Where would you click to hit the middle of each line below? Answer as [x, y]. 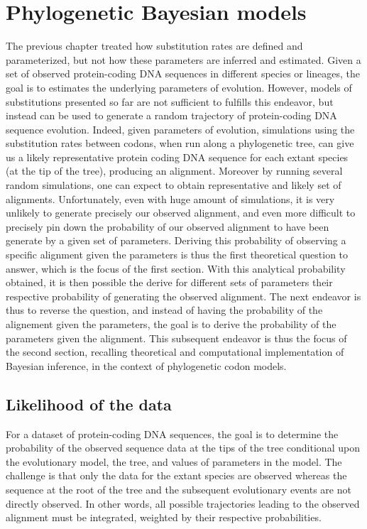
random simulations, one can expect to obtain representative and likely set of [174, 185]
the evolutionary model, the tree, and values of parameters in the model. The [174, 461]
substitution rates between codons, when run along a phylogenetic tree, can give [180, 143]
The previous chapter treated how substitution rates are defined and [154, 46]
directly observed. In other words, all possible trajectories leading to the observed [183, 503]
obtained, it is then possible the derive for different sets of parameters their [169, 282]
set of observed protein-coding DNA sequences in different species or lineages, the [183, 73]
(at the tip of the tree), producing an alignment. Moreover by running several [174, 171]
